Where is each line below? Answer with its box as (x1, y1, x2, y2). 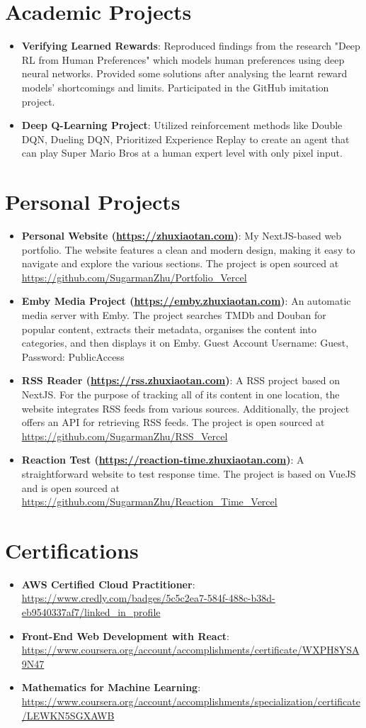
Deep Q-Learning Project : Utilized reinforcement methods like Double (21, 118, 343, 133)
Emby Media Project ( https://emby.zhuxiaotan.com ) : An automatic (21, 293, 351, 308)
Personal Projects (5, 187, 181, 216)
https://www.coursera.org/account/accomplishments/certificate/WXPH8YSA (21, 642, 360, 657)
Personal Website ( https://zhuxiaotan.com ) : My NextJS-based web (21, 228, 342, 242)
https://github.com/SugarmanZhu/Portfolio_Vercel (21, 269, 247, 284)
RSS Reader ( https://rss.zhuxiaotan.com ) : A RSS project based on (21, 373, 340, 388)
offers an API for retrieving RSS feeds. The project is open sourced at (21, 415, 325, 430)
